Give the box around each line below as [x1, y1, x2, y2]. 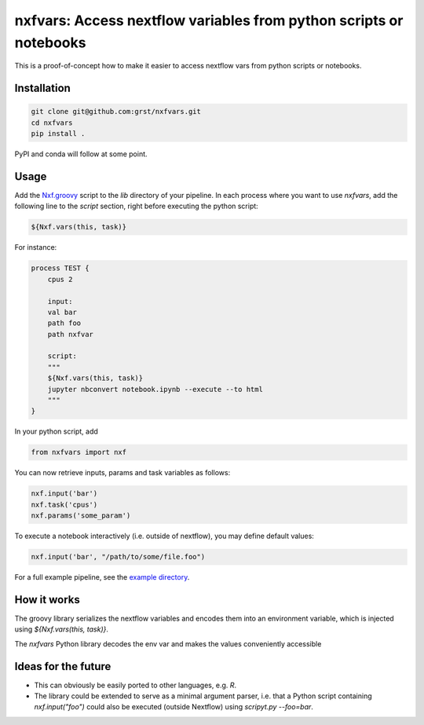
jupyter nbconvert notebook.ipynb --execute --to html [47, 385, 263, 394]
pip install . [31, 130, 86, 138]
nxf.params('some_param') [31, 511, 131, 520]
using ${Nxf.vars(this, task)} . [14, 624, 109, 634]
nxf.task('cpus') [31, 500, 98, 509]
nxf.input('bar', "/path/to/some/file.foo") [31, 552, 206, 562]
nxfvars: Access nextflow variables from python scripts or [14, 12, 404, 29]
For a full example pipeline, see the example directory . [14, 573, 190, 582]
